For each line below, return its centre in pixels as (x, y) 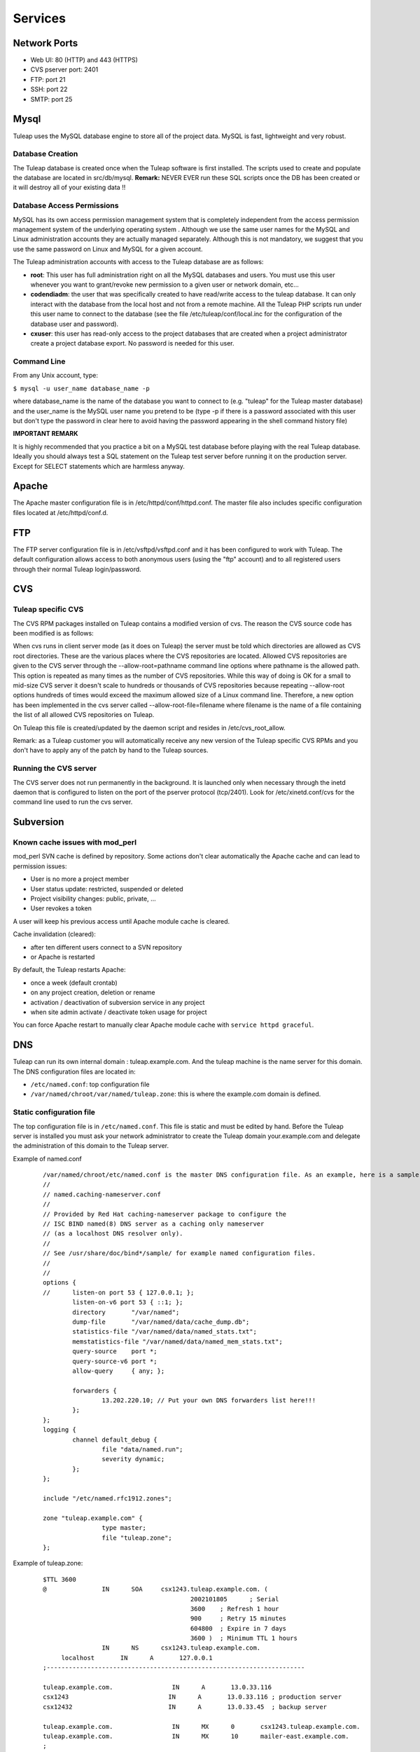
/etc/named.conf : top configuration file (90, 1084)
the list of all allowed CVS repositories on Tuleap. (84, 715)
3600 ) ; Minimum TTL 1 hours (244, 1638)
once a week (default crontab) (74, 983)
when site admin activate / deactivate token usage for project (119, 1012)
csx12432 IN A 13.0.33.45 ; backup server (185, 1707)
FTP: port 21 (48, 79)
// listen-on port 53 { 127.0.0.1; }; (119, 1292)
